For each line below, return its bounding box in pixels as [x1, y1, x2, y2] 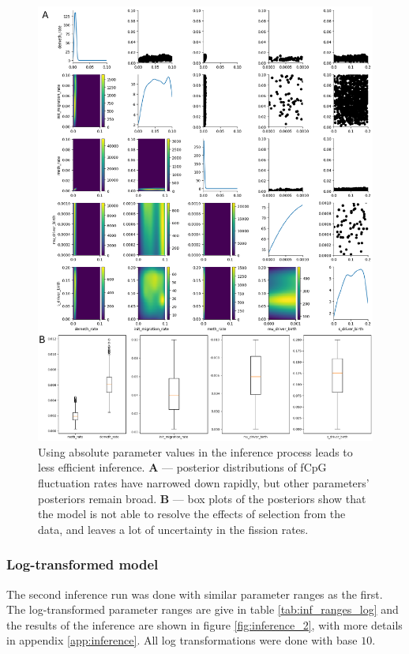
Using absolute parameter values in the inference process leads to [38, 443, 353, 460]
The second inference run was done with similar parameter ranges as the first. [6, 585, 383, 602]
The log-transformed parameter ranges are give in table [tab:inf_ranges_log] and [6, 601, 399, 618]
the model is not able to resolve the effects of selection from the [38, 506, 346, 522]
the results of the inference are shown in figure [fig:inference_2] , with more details [6, 616, 403, 633]
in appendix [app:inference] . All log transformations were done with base [6, 632, 358, 648]
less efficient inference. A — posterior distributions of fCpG [38, 459, 327, 475]
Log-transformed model [6, 554, 159, 574]
